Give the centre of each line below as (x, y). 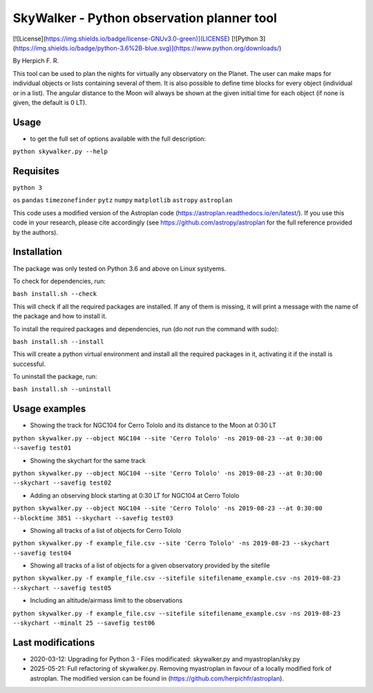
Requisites (36, 171)
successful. (29, 364)
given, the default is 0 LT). (50, 102)
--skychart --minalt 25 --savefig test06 (84, 623)
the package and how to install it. (60, 316)
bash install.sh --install (58, 341)
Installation (37, 252)
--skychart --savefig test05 (62, 588)
